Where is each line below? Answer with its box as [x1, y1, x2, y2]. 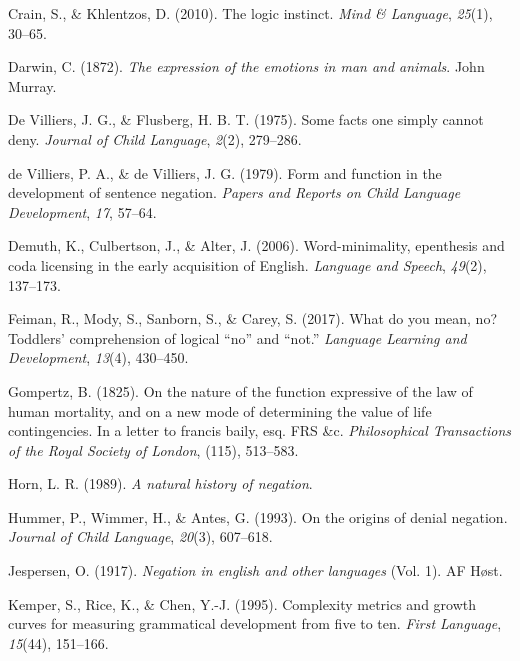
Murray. [8, 75, 57, 96]
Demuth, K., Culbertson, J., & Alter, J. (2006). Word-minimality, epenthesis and [8, 235, 505, 256]
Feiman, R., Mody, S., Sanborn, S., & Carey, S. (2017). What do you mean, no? [8, 308, 497, 329]
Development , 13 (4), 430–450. [8, 347, 189, 368]
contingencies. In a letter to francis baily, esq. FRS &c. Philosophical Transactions [8, 420, 512, 441]
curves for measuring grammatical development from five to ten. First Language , [8, 613, 502, 634]
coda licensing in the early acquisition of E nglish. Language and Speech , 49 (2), [8, 254, 487, 275]
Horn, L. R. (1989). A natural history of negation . [8, 473, 313, 494]
